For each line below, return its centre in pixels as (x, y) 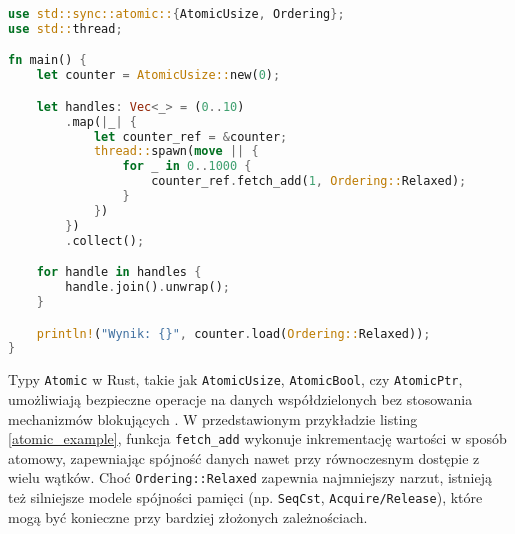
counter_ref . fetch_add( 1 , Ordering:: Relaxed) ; (309, 181)
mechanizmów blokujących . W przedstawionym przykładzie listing (213, 418)
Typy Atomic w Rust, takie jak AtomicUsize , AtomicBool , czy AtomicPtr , (235, 379)
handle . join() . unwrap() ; (147, 287)
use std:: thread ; (65, 28)
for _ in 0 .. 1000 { (187, 166)
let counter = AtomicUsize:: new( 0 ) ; (158, 75)
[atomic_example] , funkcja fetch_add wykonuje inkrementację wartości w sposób (257, 438)
